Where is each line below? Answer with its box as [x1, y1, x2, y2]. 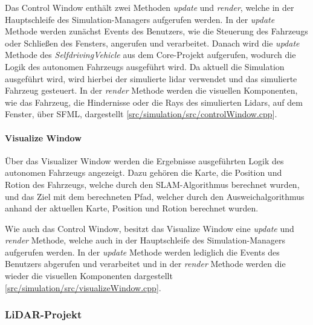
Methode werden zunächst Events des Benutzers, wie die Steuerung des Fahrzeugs [5, 25, 308, 37]
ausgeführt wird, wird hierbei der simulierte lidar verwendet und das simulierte [5, 72, 297, 85]
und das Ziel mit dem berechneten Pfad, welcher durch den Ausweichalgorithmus [5, 190, 305, 202]
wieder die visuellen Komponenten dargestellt [5, 269, 173, 282]
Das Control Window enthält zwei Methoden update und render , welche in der [5, 1, 294, 13]
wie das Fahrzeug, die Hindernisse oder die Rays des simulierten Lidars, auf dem [5, 95, 303, 108]
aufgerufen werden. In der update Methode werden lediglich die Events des [5, 245, 280, 258]
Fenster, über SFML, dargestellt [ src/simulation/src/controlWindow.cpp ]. [5, 108, 277, 120]
